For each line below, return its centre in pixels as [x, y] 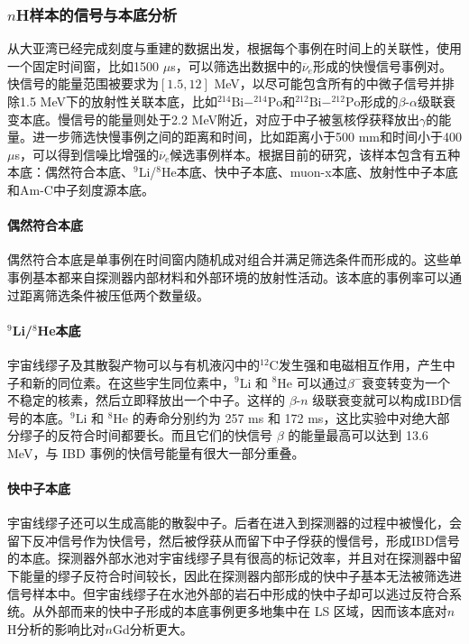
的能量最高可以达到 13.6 [358, 435]
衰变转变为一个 [406, 382]
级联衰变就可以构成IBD [381, 400]
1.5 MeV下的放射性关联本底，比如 [118, 101]
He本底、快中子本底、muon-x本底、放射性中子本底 [310, 172]
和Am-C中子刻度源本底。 [81, 189]
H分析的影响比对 [56, 628]
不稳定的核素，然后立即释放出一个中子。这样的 [146, 400]
